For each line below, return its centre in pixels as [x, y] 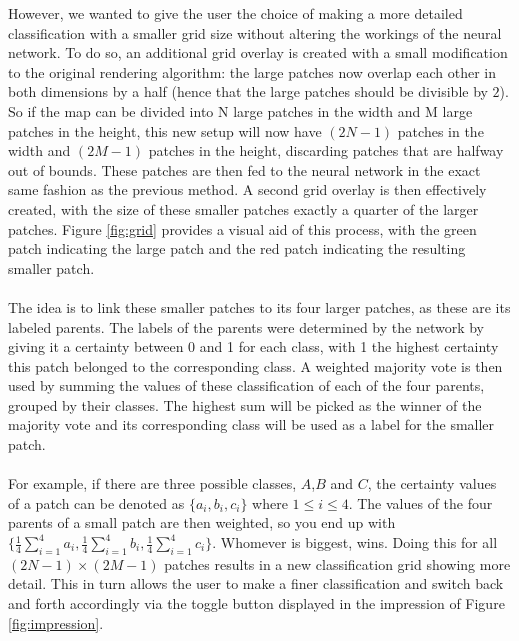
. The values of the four [420, 502]
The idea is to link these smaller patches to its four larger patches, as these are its [259, 306]
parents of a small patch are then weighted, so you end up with [202, 522]
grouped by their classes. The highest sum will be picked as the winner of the [245, 404]
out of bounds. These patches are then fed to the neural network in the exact [244, 169]
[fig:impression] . [56, 622]
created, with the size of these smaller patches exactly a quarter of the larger [243, 208]
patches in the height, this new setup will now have [165, 130]
